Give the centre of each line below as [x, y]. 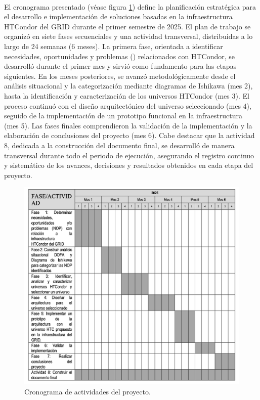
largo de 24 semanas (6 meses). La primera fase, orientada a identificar [114, 46]
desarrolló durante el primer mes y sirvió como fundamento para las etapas [120, 66]
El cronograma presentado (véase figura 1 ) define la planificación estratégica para [130, 6]
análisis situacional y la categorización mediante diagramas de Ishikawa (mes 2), [128, 86]
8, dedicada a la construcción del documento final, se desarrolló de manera [119, 145]
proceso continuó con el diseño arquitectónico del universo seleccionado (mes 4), [128, 105]
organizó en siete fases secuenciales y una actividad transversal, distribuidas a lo [128, 36]
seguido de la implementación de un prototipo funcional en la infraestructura [123, 116]
